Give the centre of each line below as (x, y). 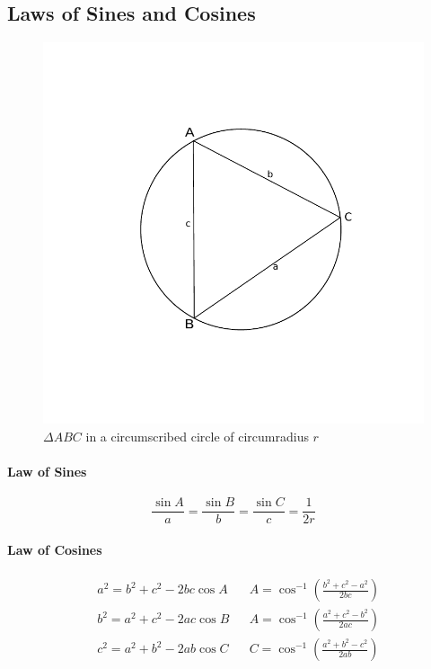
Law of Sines (47, 471)
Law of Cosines (55, 549)
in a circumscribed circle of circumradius (197, 436)
